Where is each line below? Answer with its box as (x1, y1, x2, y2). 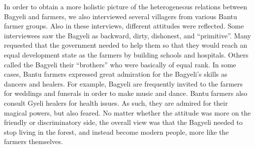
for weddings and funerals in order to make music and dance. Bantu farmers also (4, 88, 248, 98)
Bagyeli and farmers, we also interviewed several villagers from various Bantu (4, 11, 237, 21)
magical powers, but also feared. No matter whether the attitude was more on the (4, 107, 251, 118)
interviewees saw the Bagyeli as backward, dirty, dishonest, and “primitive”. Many (4, 30, 251, 40)
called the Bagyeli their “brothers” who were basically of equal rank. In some (4, 59, 236, 69)
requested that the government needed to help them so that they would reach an (4, 40, 248, 50)
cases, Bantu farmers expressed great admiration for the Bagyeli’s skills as (4, 69, 227, 79)
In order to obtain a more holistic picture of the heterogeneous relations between (4, 1, 247, 11)
